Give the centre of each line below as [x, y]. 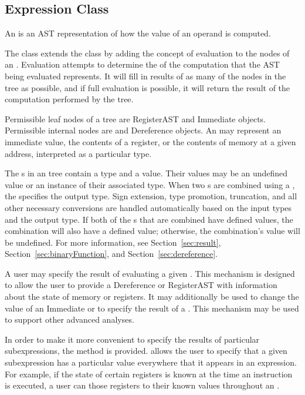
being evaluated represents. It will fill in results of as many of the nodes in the [145, 76]
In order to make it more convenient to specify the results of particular [132, 339]
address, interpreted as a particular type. [78, 153]
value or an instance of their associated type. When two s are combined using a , [150, 184]
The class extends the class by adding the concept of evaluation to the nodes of [147, 53]
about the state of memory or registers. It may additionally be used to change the [152, 297]
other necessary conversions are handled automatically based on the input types [148, 207]
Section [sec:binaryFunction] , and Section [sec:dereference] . [111, 254]
